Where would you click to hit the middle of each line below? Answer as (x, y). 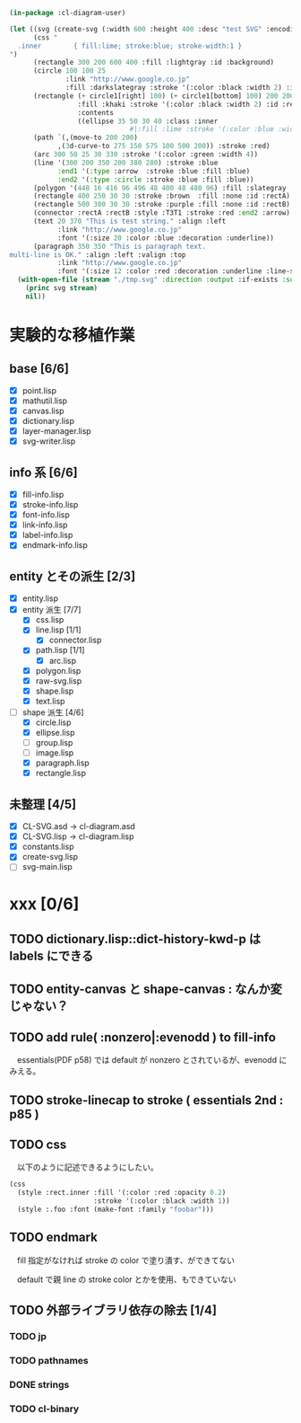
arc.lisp (63, 660)
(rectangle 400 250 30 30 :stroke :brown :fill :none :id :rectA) (162, 196)
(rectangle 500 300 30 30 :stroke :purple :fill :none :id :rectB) (162, 205)
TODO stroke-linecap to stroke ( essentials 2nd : (146, 1100)
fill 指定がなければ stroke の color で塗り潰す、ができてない (126, 1260)
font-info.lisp (46, 515)
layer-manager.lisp (56, 431)
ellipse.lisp (55, 732)
